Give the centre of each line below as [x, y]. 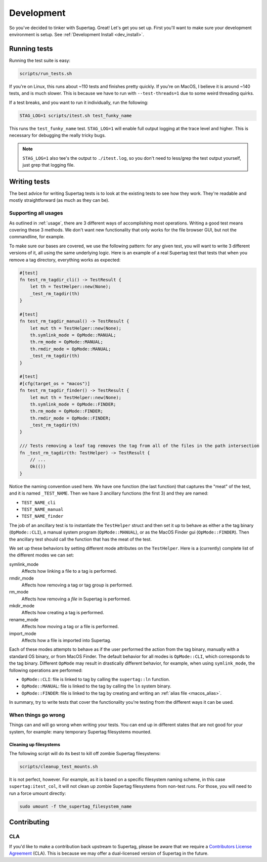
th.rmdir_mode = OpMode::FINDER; [70, 418]
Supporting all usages [36, 213]
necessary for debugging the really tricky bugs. [58, 135]
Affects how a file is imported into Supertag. [66, 640]
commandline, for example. [37, 237]
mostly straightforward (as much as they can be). [59, 200]
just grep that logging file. [49, 165]
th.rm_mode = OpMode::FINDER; [67, 411]
